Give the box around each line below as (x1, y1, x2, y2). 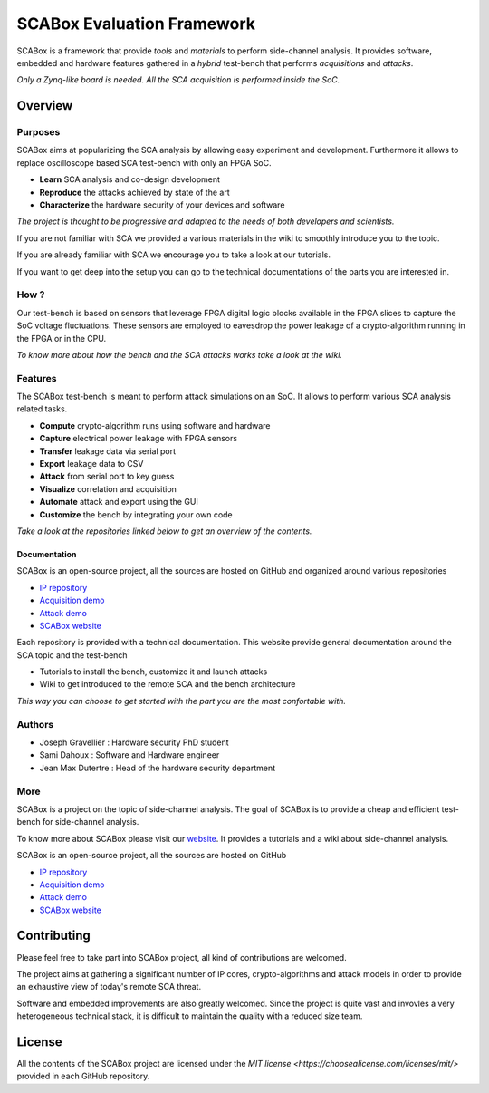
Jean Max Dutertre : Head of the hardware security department (39, 762, 276, 773)
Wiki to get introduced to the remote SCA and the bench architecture (39, 679, 296, 690)
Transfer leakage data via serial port (39, 445, 177, 457)
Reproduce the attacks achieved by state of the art (39, 187, 230, 198)
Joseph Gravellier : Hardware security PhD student (39, 737, 230, 748)
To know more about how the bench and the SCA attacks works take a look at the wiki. (16, 349, 343, 360)
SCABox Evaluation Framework (16, 14, 256, 34)
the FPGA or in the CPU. (16, 333, 107, 343)
